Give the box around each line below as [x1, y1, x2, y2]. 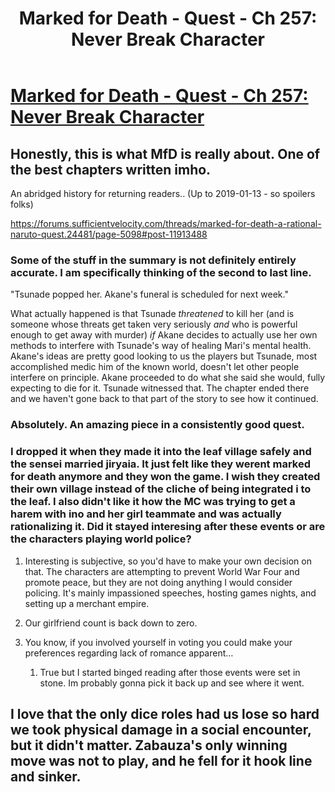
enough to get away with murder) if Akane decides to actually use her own [10, 329, 318, 341]
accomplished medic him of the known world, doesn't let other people [10, 361, 300, 373]
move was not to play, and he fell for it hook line [10, 752, 313, 769]
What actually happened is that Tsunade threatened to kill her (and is [10, 308, 295, 320]
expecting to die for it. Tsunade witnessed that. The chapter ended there [10, 382, 310, 394]
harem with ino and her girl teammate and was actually [10, 507, 282, 521]
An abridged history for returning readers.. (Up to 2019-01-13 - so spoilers [10, 188, 316, 199]
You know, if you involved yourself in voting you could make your [24, 636, 293, 648]
